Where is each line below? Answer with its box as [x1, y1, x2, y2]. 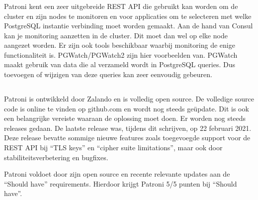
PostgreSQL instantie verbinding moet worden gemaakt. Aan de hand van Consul [4, 20, 253, 31]
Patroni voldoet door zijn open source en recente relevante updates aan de [4, 169, 230, 179]
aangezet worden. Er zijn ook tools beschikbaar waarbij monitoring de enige [4, 40, 235, 50]
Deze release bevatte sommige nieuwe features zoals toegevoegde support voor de [4, 132, 251, 143]
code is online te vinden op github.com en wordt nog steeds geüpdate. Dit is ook [4, 103, 249, 113]
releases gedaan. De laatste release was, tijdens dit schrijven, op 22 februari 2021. [4, 122, 252, 133]
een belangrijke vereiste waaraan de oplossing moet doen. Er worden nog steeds [4, 113, 246, 123]
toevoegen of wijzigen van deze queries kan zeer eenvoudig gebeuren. [4, 69, 212, 80]
